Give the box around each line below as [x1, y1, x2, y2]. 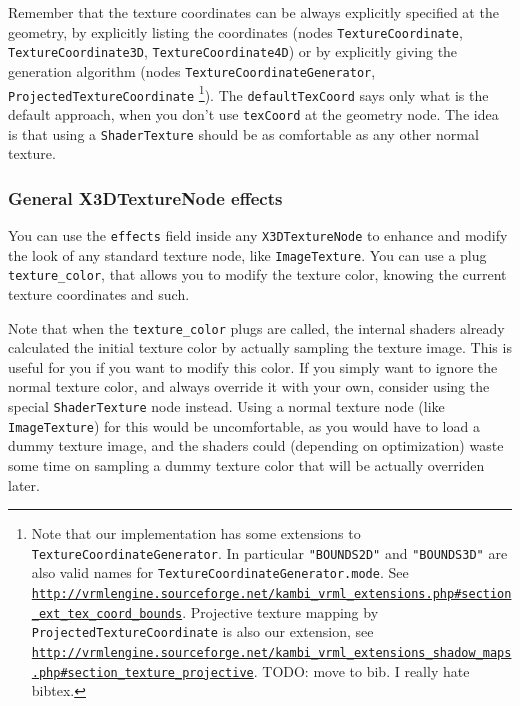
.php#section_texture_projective [31, 665, 254, 680]
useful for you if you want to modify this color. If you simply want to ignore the [8, 356, 498, 377]
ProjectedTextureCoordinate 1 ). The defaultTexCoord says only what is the [8, 81, 489, 105]
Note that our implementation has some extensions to [31, 523, 361, 544]
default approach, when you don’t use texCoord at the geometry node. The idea [8, 103, 499, 124]
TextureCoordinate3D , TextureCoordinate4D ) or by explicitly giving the [8, 41, 458, 62]
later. [8, 474, 40, 495]
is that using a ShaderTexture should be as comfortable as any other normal [8, 123, 479, 144]
